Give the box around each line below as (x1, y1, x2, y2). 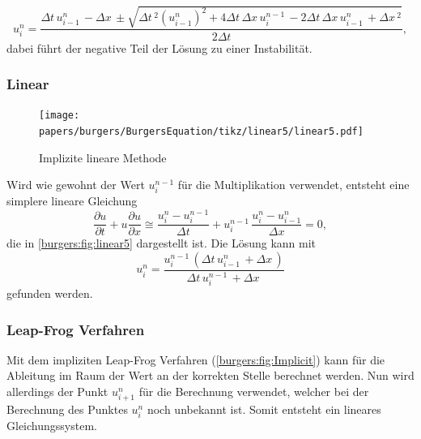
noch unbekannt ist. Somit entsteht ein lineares (147, 401, 381, 418)
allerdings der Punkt (6, 383, 108, 400)
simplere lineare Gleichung (6, 192, 138, 209)
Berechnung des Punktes (6, 401, 128, 418)
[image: (39, 110, 80, 122)
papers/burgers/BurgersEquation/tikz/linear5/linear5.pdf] (39, 126, 364, 138)
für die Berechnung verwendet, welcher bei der (138, 383, 369, 400)
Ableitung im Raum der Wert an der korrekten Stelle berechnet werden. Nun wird (6, 367, 415, 384)
